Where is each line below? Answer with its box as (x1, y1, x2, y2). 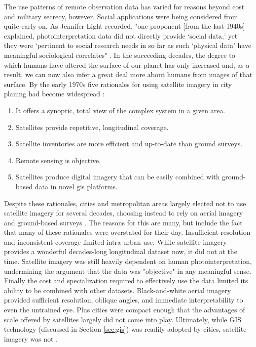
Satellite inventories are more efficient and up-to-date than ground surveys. (15, 138, 243, 149)
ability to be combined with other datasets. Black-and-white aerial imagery (4, 285, 231, 295)
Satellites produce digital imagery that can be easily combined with (15, 172, 220, 182)
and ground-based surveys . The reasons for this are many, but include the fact (4, 217, 243, 227)
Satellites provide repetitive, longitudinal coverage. (15, 122, 169, 132)
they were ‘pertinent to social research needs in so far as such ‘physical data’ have (4, 40, 252, 50)
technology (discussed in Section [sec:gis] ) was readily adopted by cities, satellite (4, 324, 247, 334)
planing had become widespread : (4, 88, 105, 99)
